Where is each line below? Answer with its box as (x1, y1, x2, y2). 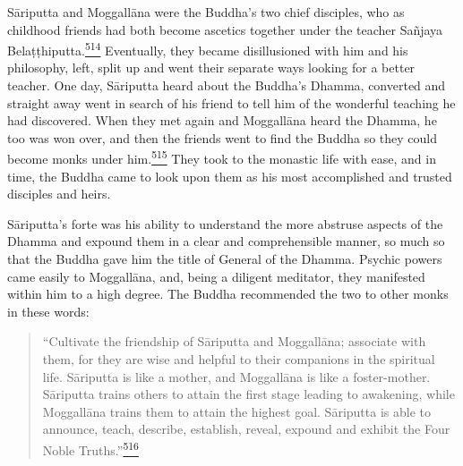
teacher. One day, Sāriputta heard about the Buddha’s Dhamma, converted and (7, 76, 446, 95)
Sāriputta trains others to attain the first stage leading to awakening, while (42, 385, 455, 403)
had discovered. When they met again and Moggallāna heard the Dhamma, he (7, 111, 437, 130)
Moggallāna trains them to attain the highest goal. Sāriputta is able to (42, 402, 431, 420)
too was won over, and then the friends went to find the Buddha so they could (7, 128, 438, 147)
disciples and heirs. (7, 184, 111, 203)
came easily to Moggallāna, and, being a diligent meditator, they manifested (7, 267, 425, 285)
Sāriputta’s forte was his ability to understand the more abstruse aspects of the (7, 214, 443, 233)
